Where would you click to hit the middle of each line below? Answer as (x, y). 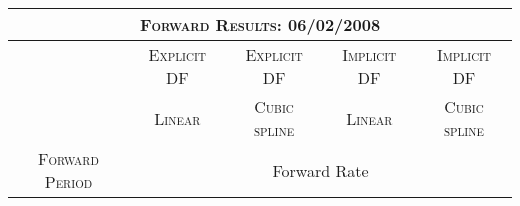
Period (68, 181)
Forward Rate (320, 170)
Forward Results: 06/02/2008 (260, 24)
